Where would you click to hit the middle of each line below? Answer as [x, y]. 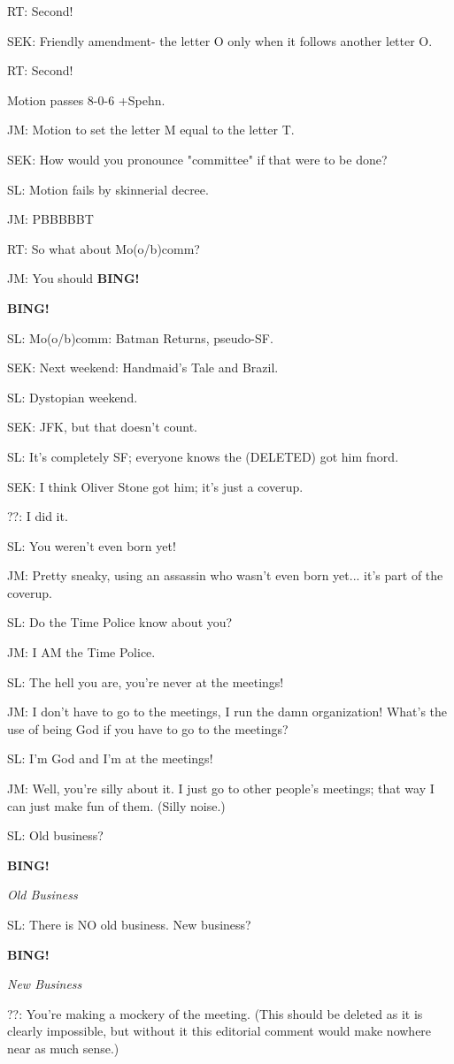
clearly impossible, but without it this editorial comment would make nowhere [219, 1031]
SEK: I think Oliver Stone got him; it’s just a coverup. [155, 486]
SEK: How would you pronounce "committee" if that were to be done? [197, 159]
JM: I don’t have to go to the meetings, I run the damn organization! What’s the [227, 712]
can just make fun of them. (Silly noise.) [116, 805]
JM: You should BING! [73, 278]
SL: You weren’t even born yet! [92, 545]
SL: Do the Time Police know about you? [120, 622]
